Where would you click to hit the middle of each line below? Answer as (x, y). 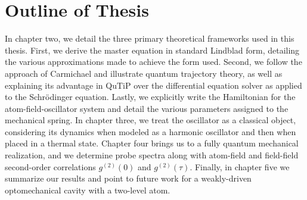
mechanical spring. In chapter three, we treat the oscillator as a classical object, (151, 120)
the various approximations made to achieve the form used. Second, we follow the (153, 62)
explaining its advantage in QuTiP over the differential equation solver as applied (153, 85)
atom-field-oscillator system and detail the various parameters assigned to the (147, 108)
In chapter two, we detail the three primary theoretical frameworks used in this (150, 38)
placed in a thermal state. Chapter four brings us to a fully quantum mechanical (152, 143)
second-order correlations (50, 166)
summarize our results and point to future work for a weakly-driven (128, 178)
